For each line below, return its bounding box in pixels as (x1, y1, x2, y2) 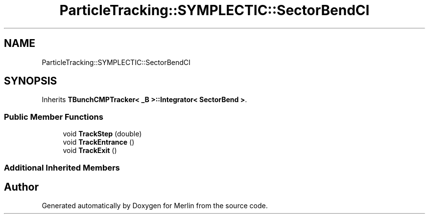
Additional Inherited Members (4, 162, 120, 173)
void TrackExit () (63, 146, 117, 155)
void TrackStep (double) (63, 130, 142, 138)
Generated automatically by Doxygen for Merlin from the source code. (42, 201, 268, 210)
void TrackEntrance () (63, 138, 135, 147)
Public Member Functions (4, 111, 103, 122)
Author (4, 180, 39, 193)
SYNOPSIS (4, 75, 57, 87)
